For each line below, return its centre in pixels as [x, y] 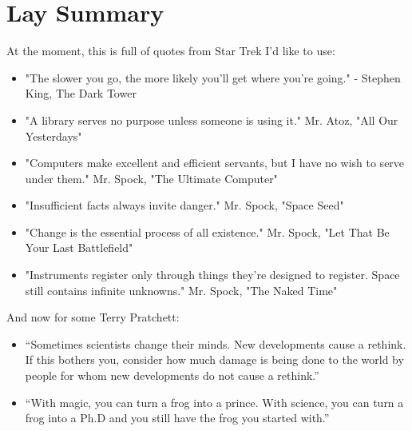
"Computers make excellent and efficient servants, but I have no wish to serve [215, 163]
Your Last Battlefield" [79, 247]
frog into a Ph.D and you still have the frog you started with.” [177, 418]
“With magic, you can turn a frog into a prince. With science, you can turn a [214, 402]
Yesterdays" [53, 136]
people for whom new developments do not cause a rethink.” [172, 375]
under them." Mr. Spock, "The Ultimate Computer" [151, 178]
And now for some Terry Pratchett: [93, 317]
